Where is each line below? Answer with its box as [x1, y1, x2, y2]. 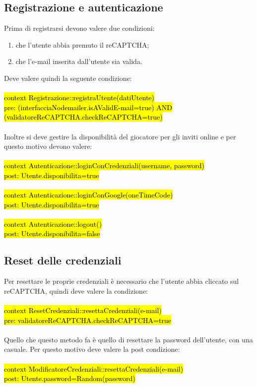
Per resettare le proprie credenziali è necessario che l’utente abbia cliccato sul [4, 276, 239, 286]
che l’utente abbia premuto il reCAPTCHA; [15, 39, 149, 50]
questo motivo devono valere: [4, 141, 92, 151]
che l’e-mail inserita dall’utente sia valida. [15, 56, 142, 66]
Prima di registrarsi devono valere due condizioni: [4, 23, 155, 33]
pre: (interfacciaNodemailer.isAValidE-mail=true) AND [4, 102, 172, 112]
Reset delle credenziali [4, 253, 122, 268]
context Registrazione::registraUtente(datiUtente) [4, 92, 155, 103]
